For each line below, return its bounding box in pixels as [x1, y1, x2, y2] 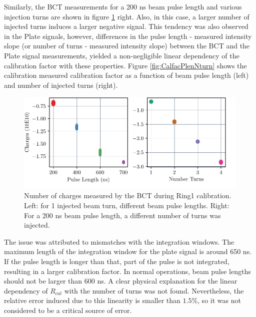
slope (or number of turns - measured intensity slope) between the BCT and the [4, 40, 250, 51]
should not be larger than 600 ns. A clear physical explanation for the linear [4, 276, 237, 286]
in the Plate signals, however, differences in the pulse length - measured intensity [4, 30, 252, 41]
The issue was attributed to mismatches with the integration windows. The [4, 236, 234, 247]
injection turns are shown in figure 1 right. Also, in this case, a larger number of [4, 11, 249, 21]
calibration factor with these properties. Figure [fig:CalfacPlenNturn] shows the [4, 60, 247, 70]
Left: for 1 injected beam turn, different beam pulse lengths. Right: [24, 200, 229, 211]
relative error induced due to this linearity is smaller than [4, 295, 180, 306]
